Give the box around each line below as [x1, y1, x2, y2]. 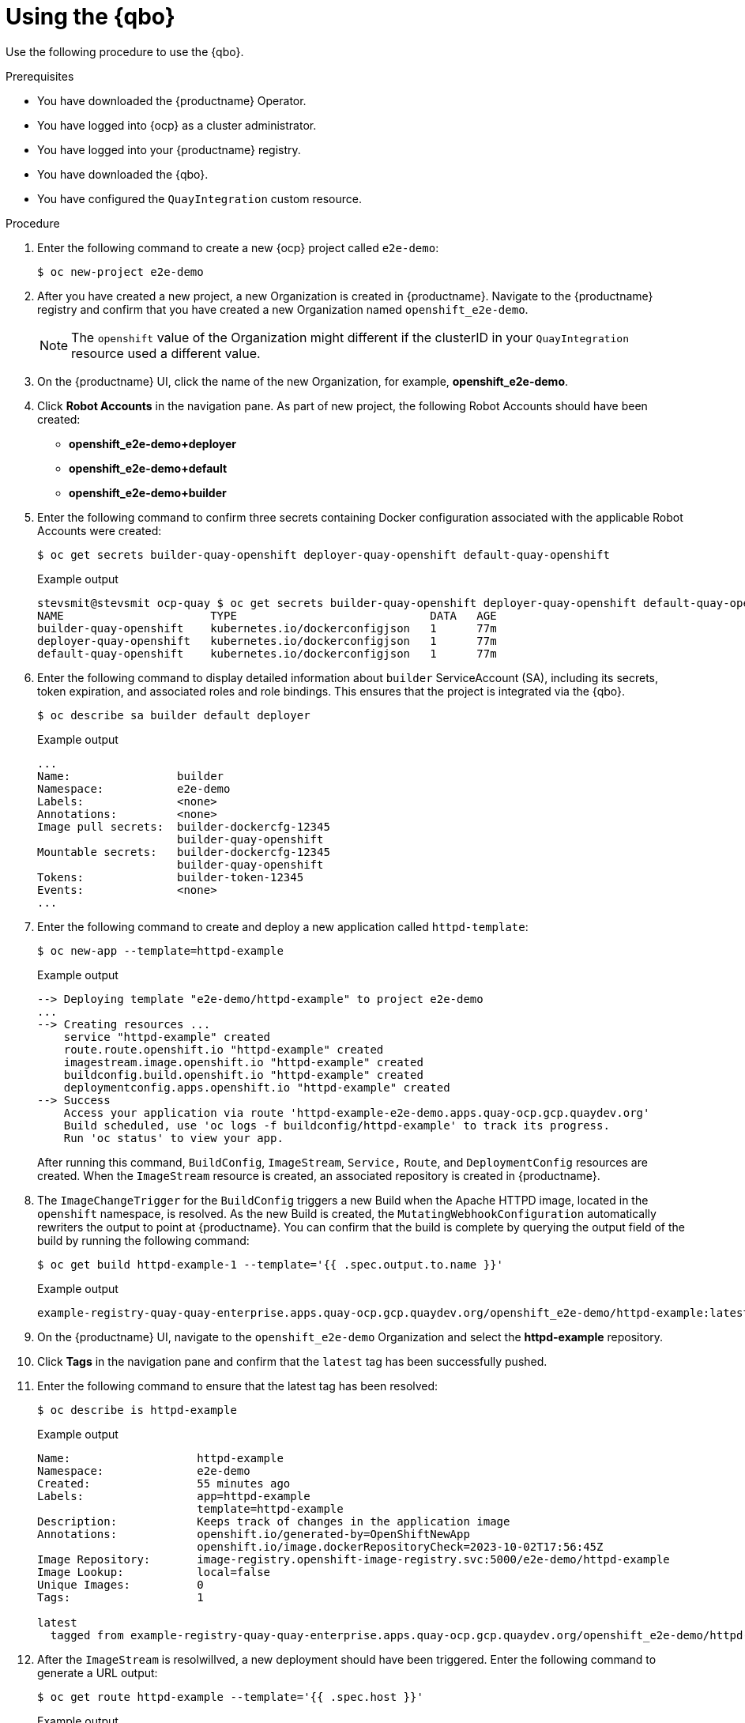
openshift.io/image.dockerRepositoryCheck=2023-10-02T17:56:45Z [197, 1540, 604, 1553]
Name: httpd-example [37, 1451, 284, 1465]
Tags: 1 [37, 1590, 204, 1604]
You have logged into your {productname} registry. [37, 142, 301, 156]
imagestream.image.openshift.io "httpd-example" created [63, 1055, 423, 1069]
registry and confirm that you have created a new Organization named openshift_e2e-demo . [37, 302, 529, 316]
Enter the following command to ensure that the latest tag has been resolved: [37, 1378, 438, 1393]
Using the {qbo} [6, 3, 175, 30]
